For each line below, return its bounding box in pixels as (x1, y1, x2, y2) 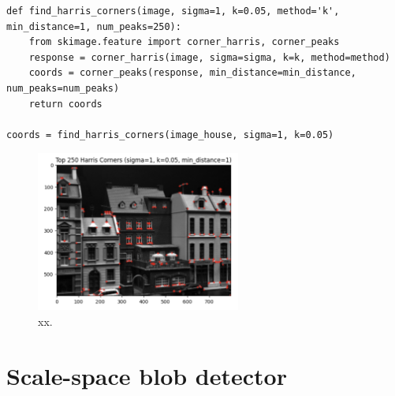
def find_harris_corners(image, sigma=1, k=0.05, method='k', (6, 6, 340, 17)
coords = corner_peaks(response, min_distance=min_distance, (28, 67, 356, 79)
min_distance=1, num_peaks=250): (6, 21, 181, 32)
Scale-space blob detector (6, 359, 287, 391)
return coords (28, 98, 102, 110)
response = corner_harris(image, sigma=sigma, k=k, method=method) (28, 51, 390, 63)
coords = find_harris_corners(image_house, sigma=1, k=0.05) (6, 129, 334, 140)
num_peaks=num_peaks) (6, 82, 120, 94)
